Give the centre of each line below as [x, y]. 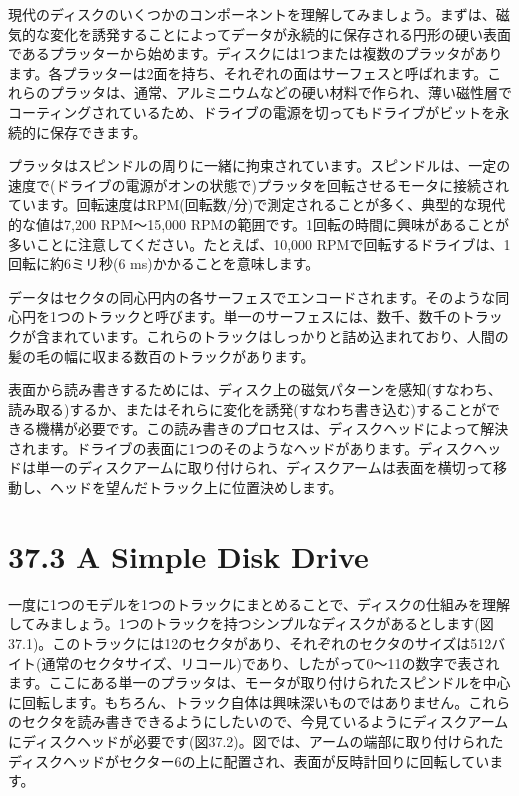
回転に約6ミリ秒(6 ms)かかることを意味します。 [164, 263]
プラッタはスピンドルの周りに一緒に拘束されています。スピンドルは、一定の [259, 165]
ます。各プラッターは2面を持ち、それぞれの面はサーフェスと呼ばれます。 [248, 72]
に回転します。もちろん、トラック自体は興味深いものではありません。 [238, 701]
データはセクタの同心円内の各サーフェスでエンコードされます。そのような [252, 296]
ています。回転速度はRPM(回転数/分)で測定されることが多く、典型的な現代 [257, 204]
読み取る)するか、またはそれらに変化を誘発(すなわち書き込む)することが [247, 408]
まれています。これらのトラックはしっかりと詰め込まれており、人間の [279, 335]
